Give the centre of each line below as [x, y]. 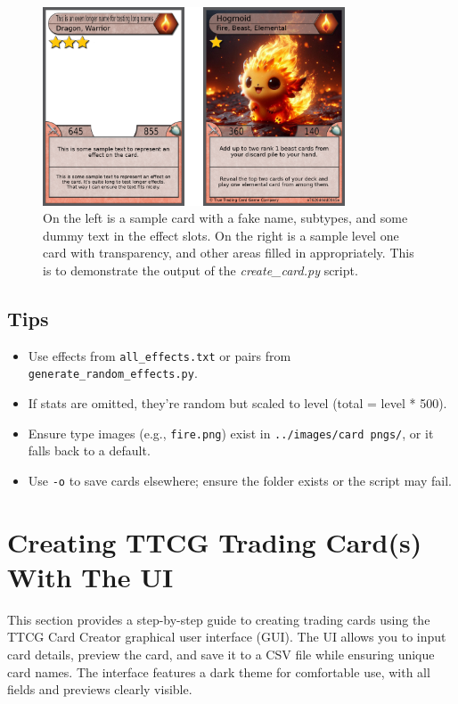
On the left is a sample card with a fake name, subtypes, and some [225, 218]
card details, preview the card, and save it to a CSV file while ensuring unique [221, 655]
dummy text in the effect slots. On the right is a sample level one [221, 235]
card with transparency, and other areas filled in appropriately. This [229, 253]
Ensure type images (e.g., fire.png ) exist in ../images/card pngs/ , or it [231, 433]
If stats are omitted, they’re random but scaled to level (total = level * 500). [237, 403]
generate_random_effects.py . [113, 373]
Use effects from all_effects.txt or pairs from [159, 355]
